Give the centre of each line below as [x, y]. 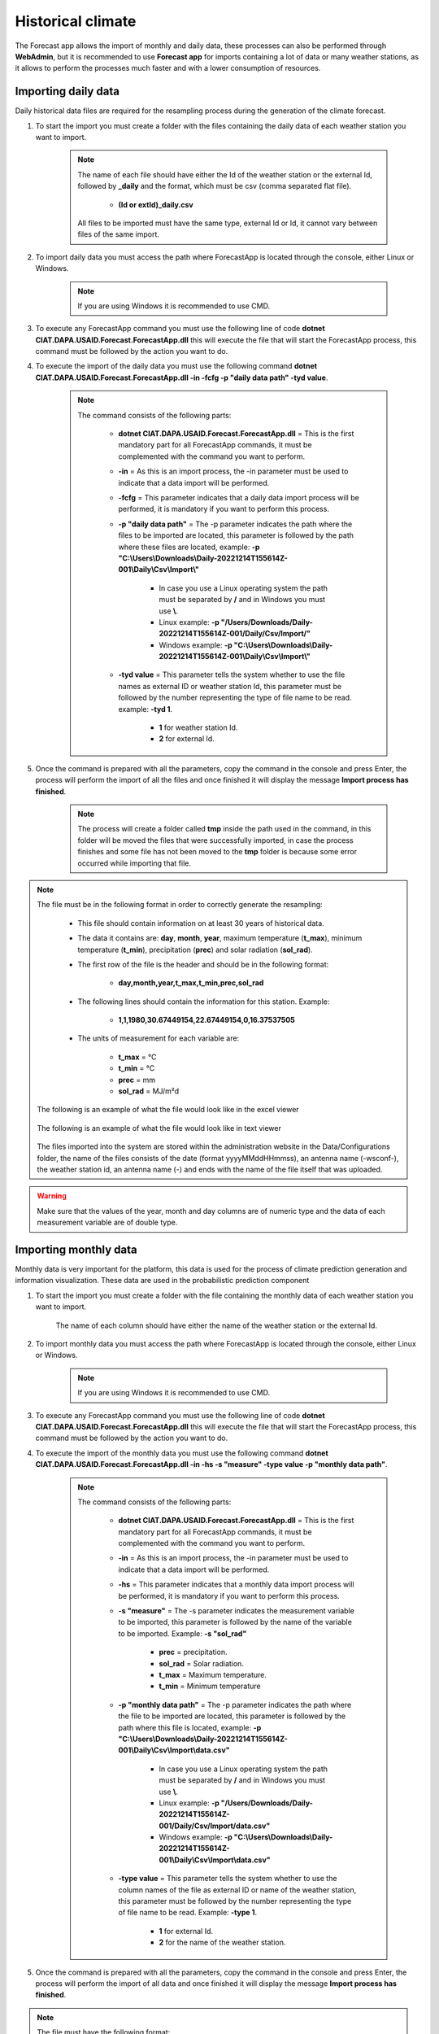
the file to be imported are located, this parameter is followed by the [232, 1716]
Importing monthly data [76, 1249]
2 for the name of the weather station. [222, 1942]
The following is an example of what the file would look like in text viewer [159, 1128]
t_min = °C [137, 1068]
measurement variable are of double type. [107, 1222]
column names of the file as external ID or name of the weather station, [237, 1890]
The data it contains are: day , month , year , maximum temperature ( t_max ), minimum [220, 938]
